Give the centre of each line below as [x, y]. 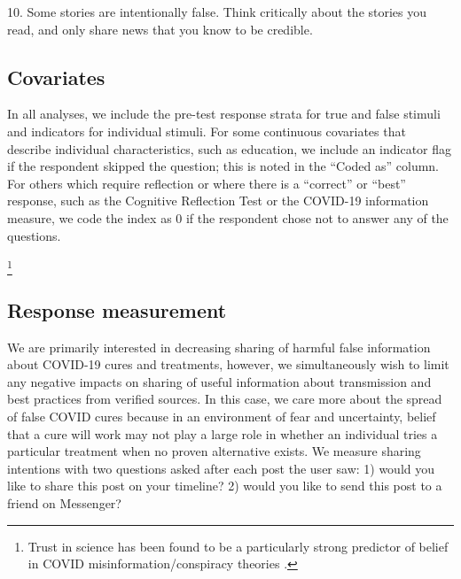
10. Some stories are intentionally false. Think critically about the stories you [217, 12]
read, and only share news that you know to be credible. [160, 29]
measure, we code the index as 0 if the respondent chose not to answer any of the [228, 217]
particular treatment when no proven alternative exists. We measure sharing [214, 451]
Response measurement [117, 309]
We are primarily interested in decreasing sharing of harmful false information [219, 347]
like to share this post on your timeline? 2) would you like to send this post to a [225, 486]
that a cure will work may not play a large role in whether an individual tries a [223, 433]
